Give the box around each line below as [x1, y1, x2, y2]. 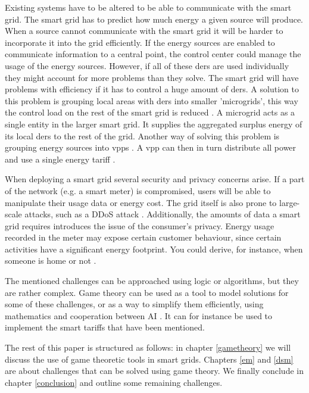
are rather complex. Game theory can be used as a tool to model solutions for [5, 286, 289, 298]
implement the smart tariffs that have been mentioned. [5, 321, 205, 333]
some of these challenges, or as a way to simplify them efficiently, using [5, 298, 264, 310]
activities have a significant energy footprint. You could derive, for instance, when [5, 242, 303, 255]
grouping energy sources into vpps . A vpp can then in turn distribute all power [5, 141, 296, 154]
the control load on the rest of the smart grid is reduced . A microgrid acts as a [5, 106, 295, 118]
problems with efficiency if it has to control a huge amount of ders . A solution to [5, 83, 299, 95]
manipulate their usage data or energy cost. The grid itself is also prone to [5, 196, 277, 208]
